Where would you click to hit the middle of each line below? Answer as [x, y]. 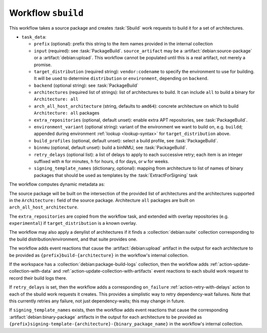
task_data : [34, 37]
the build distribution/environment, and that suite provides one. [73, 239]
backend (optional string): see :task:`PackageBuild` [86, 85]
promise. [43, 65]
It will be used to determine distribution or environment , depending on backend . [121, 79]
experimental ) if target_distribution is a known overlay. [73, 223]
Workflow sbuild [46, 13]
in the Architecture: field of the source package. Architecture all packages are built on [102, 200]
